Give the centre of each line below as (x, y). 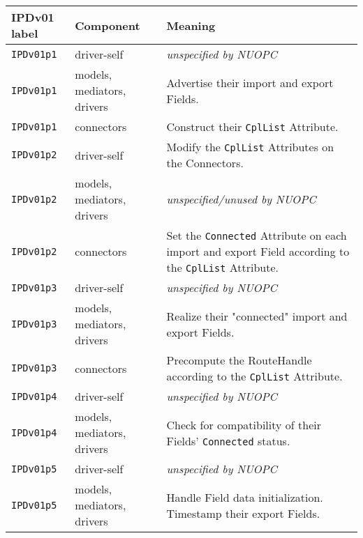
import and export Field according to (258, 251)
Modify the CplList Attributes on (250, 147)
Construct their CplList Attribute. (252, 126)
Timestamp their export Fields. (243, 513)
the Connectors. (205, 163)
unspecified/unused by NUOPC (241, 199)
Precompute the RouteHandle (239, 360)
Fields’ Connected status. (228, 440)
